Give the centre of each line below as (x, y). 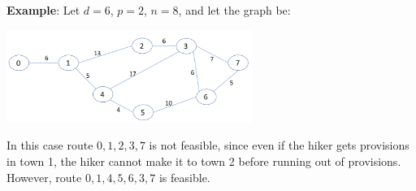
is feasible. (184, 177)
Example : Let (43, 10)
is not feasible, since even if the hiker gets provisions (279, 145)
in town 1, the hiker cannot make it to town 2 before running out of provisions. (204, 161)
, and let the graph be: (234, 10)
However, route (44, 177)
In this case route (50, 145)
